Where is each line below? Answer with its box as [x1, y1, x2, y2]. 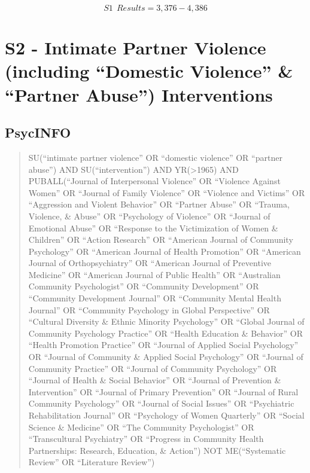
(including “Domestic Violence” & [5, 59, 293, 83]
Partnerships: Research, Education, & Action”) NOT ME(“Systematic [28, 444, 286, 456]
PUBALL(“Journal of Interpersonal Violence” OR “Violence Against [28, 175, 281, 187]
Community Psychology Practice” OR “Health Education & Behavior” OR [28, 326, 303, 339]
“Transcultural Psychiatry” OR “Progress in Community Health [28, 432, 264, 445]
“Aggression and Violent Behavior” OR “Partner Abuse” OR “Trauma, [28, 198, 290, 210]
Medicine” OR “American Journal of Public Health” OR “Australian [28, 268, 281, 280]
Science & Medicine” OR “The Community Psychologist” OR [28, 420, 254, 433]
